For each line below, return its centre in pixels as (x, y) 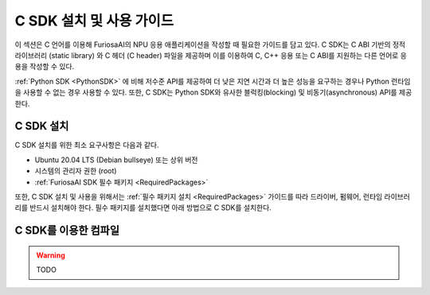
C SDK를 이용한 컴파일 (67, 231)
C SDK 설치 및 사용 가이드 (94, 21)
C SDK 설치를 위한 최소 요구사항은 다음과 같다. (87, 145)
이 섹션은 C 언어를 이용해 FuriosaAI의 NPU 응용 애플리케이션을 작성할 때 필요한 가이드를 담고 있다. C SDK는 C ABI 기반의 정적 (210, 45)
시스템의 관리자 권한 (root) (76, 171)
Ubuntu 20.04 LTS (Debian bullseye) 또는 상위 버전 (116, 160)
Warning (51, 255)
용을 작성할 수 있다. (45, 67)
